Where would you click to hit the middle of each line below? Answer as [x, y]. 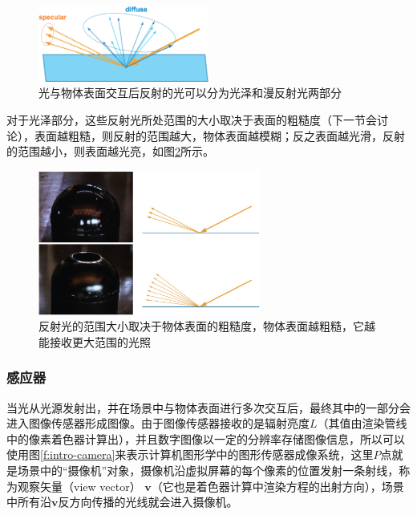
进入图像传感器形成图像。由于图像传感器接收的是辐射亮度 [158, 423]
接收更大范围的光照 [100, 341]
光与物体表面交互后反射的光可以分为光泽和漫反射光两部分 [190, 93]
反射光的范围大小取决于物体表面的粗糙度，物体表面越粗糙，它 [201, 326]
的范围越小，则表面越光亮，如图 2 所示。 [110, 151]
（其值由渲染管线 [362, 423]
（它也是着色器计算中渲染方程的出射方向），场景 [277, 486]
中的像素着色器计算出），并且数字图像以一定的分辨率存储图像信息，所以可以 [206, 438]
